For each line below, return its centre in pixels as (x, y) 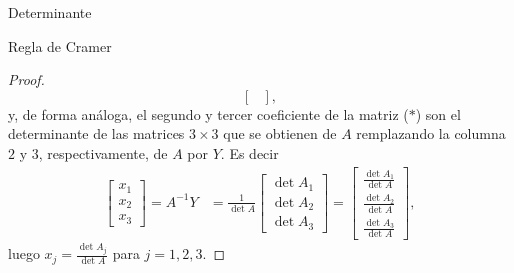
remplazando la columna (431, 133)
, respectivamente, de (103, 152)
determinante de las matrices (96, 133)
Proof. (26, 79)
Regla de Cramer (60, 45)
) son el (438, 113)
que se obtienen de (280, 133)
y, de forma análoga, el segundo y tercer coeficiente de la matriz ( (208, 113)
